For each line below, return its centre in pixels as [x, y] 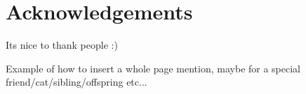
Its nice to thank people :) [62, 45]
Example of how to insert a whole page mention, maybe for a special [153, 68]
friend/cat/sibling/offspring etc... [76, 82]
